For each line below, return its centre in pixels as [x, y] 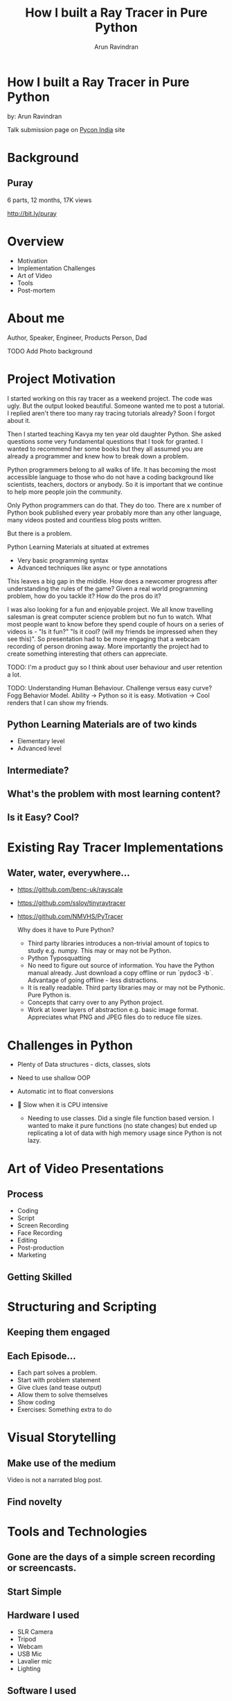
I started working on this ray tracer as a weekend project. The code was [110, 398]
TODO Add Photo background [50, 351]
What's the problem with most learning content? [114, 794]
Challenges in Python [70, 1045]
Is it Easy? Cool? [43, 818]
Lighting [29, 1669]
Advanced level [39, 749]
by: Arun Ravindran [35, 116]
